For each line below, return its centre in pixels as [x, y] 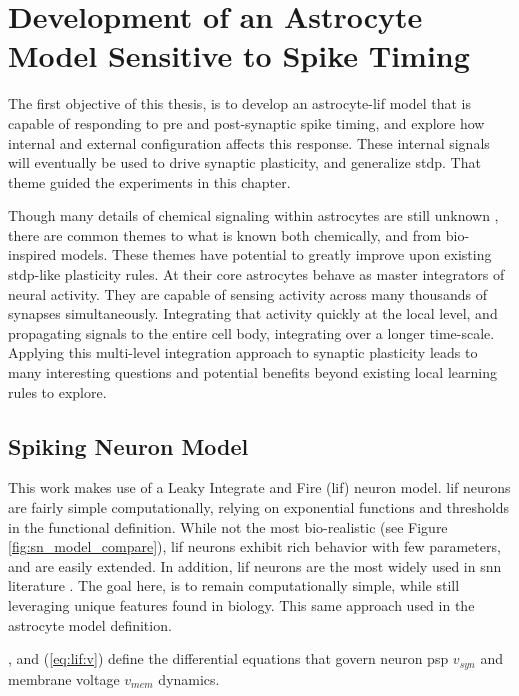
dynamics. [189, 678]
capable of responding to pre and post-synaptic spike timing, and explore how [246, 122]
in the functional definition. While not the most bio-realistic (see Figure [228, 526]
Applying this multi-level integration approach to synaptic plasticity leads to [243, 352]
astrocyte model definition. [90, 624]
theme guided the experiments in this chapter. [149, 181]
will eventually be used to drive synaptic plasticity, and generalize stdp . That [244, 162]
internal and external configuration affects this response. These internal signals [249, 142]
